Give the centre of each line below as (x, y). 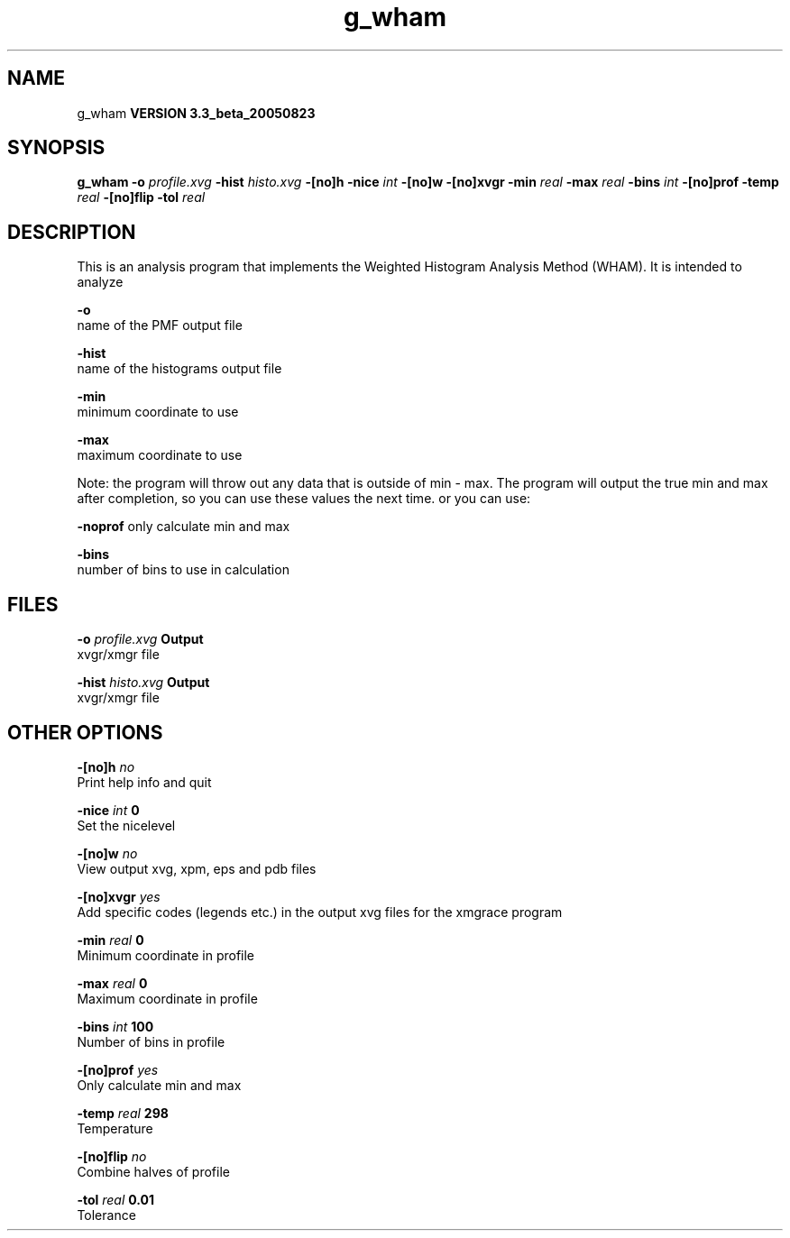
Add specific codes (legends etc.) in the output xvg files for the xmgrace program (320, 912)
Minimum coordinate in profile (166, 955)
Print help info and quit (144, 782)
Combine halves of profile (153, 1171)
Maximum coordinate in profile (167, 998)
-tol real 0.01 (116, 1199)
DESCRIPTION (72, 232)
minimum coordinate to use (158, 412)
